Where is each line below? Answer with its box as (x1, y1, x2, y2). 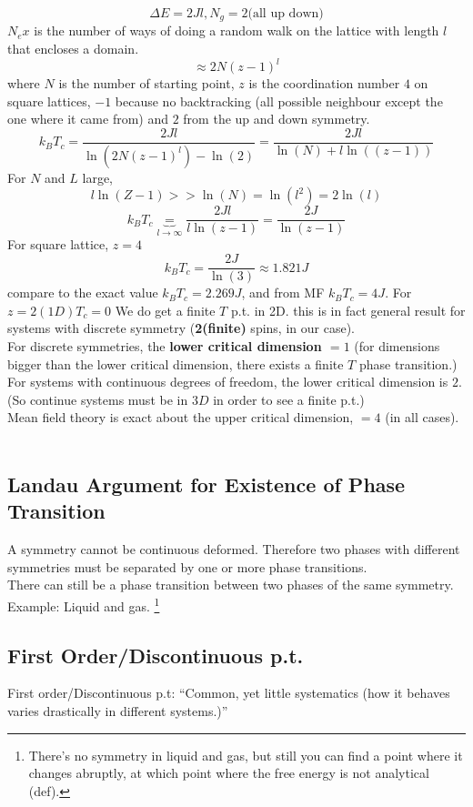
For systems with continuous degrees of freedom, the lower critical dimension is (7, 372, 448, 391)
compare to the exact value (7, 283, 158, 302)
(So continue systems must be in (7, 389, 188, 409)
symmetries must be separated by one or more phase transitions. (7, 557, 367, 576)
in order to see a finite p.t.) (213, 389, 365, 409)
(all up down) (247, 7, 324, 20)
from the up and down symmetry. (183, 109, 370, 128)
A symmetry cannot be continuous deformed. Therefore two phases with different (7, 540, 460, 559)
